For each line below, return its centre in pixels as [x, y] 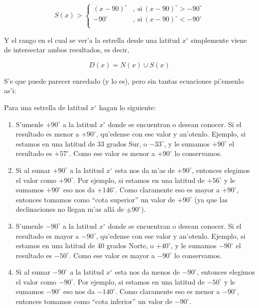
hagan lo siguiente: [127, 107]
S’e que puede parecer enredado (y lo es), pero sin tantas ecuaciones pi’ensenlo [124, 80]
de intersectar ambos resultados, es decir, [67, 50]
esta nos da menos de [147, 272]
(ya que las [211, 199]
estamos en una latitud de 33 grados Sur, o [81, 143]
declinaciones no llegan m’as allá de [70, 209]
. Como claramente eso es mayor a [167, 190]
